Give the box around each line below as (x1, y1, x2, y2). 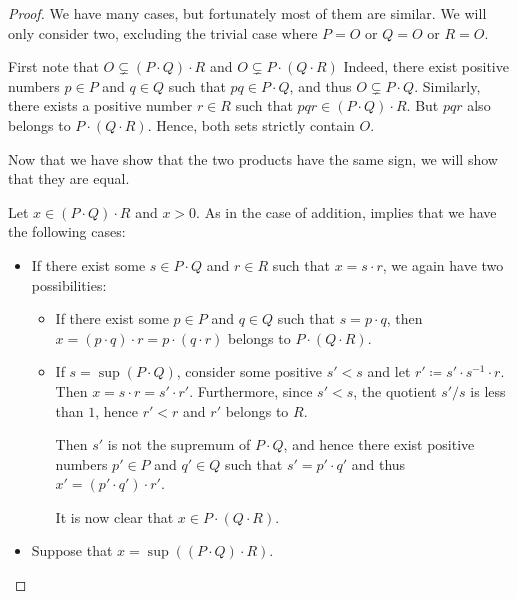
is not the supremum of (107, 434, 251, 455)
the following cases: (8, 221, 126, 242)
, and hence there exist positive (283, 434, 475, 455)
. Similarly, (414, 75, 481, 96)
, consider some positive (176, 361, 323, 382)
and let (367, 361, 411, 382)
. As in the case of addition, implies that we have (196, 201, 497, 222)
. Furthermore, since (189, 380, 313, 401)
